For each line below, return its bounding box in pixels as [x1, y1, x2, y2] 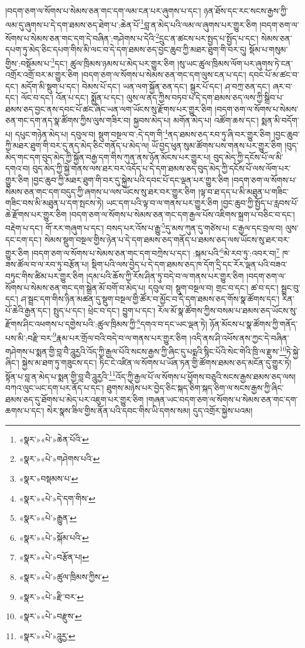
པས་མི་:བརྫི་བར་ [5, 331, 53, 344]
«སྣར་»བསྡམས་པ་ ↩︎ [19, 472, 78, 484]
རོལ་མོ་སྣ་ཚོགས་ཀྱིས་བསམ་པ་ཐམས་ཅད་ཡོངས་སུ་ [157, 304, 297, 316]
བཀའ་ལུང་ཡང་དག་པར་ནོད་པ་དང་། [5, 381, 104, 393]
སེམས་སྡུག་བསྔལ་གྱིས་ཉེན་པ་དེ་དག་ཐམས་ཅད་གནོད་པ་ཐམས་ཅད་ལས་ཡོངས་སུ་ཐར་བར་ [44, 233, 290, 245]
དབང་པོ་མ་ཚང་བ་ [249, 68, 299, 80]
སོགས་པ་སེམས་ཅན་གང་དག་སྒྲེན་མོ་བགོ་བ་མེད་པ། [5, 281, 146, 293]
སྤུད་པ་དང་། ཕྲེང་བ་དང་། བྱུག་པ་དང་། [53, 304, 155, 316]
